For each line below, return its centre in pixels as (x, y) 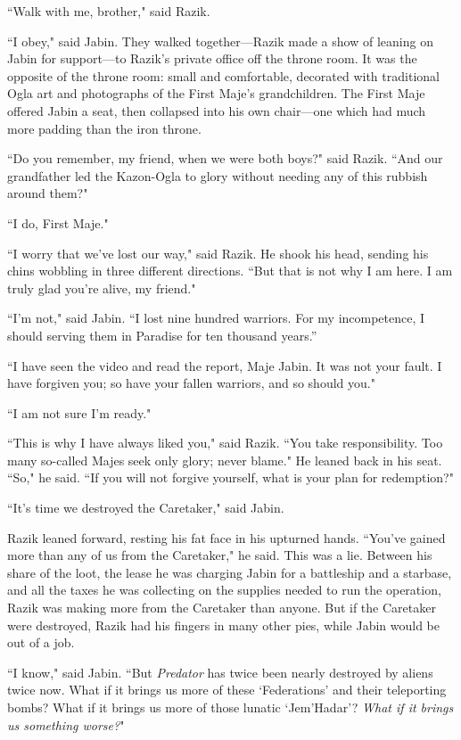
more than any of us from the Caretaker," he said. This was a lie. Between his (220, 555)
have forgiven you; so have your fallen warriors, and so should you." (191, 383)
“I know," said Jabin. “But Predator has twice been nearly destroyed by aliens (220, 672)
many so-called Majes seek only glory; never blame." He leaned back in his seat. (225, 460)
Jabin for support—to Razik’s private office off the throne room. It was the (212, 58)
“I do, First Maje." (58, 222)
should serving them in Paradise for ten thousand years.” (162, 335)
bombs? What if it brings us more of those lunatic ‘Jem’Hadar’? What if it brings (230, 707)
